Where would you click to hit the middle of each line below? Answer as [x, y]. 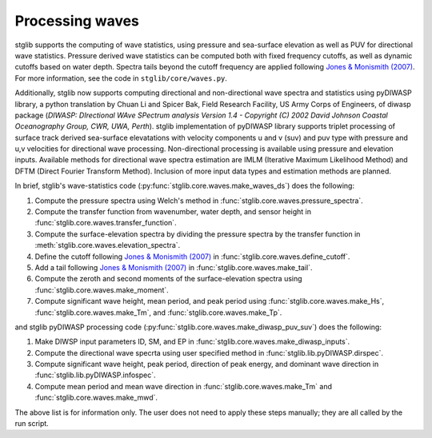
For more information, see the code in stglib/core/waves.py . [121, 78]
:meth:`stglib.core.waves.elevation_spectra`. [108, 245]
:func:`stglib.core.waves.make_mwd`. [96, 398]
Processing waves [77, 21]
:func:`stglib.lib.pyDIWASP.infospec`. [95, 375]
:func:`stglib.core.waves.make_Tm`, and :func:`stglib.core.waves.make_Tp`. [158, 313]
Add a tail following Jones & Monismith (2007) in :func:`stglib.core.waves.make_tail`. [174, 267]
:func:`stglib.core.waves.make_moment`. [102, 290]
